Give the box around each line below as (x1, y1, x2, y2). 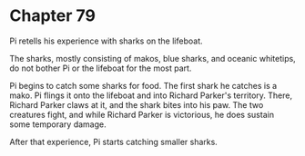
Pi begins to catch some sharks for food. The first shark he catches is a (9, 80, 278, 91)
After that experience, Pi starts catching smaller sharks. (9, 136, 219, 147)
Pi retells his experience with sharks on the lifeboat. (9, 35, 203, 46)
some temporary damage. (9, 119, 107, 130)
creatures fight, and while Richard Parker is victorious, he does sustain (9, 109, 275, 120)
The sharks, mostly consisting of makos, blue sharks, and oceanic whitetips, (9, 53, 296, 63)
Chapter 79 (9, 5, 96, 26)
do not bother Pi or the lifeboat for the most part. (9, 63, 192, 73)
